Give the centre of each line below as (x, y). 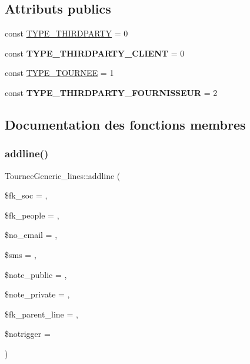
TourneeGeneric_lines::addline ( (63, 175)
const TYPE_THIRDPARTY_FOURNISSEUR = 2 (111, 92)
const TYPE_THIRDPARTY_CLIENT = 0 (95, 53)
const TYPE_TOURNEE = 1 (59, 73)
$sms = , (21, 254)
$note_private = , (37, 294)
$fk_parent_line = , (41, 314)
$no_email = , (31, 235)
